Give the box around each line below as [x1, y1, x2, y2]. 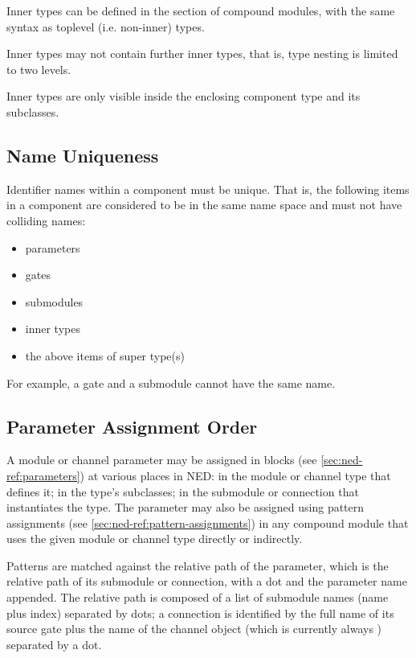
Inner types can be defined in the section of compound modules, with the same [6, 2, 395, 19]
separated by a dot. [6, 635, 102, 652]
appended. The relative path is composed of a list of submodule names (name [6, 589, 389, 606]
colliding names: [6, 212, 86, 228]
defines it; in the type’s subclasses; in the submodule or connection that [6, 483, 359, 500]
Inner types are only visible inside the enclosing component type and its [6, 88, 361, 105]
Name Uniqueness [6, 142, 159, 167]
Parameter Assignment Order [6, 413, 258, 438]
